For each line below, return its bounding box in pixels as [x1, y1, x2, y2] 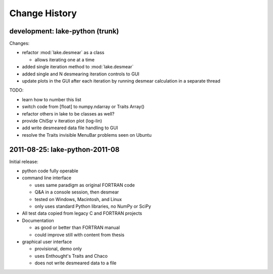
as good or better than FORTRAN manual [34, 224, 120, 230]
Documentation [22, 217, 54, 223]
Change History [9, 8, 77, 19]
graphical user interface [22, 239, 72, 245]
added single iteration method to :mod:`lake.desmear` [22, 64, 134, 70]
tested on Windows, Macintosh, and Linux [34, 196, 122, 202]
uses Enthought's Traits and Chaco [34, 253, 108, 259]
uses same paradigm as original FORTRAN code [34, 182, 135, 188]
